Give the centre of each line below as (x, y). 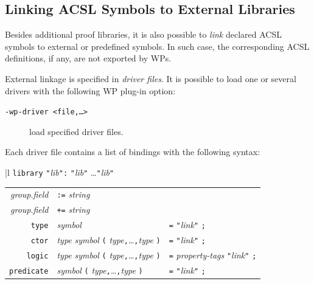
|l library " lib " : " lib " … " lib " (60, 172)
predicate (29, 271)
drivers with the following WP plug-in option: (90, 90)
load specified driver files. (76, 131)
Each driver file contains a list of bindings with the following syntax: (133, 152)
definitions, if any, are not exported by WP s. (88, 58)
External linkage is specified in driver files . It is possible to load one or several (151, 78)
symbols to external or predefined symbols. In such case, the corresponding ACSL (157, 46)
